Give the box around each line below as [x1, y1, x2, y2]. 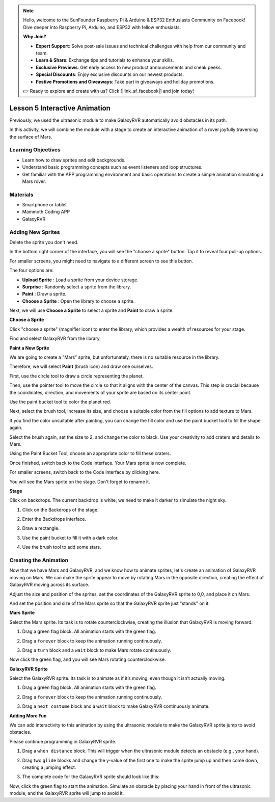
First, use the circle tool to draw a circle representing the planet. [9, 372, 144, 379]
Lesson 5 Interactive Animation [9, 103, 111, 112]
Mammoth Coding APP [22, 209, 70, 215]
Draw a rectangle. [22, 525, 60, 531]
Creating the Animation [9, 557, 69, 564]
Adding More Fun [9, 712, 47, 718]
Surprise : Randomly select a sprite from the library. [22, 283, 131, 290]
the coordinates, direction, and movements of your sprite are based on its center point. [9, 389, 192, 395]
